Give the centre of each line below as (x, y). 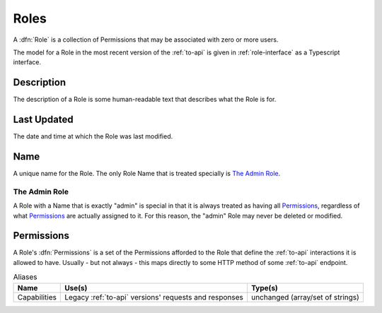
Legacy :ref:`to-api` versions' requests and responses (154, 297)
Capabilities (37, 297)
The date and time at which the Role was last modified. (93, 136)
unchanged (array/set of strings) (306, 297)
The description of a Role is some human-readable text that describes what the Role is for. (145, 100)
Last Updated (43, 120)
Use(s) (76, 288)
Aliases (25, 277)
